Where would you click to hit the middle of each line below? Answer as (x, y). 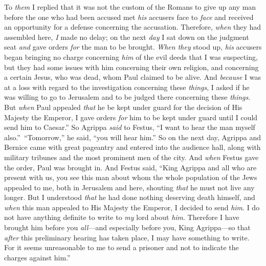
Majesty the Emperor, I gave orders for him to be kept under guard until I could (131, 117)
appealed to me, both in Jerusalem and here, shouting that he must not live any (129, 187)
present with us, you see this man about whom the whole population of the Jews (131, 177)
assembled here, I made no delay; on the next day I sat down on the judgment (127, 37)
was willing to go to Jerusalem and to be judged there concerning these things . (127, 97)
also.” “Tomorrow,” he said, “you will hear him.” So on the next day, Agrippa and (132, 137)
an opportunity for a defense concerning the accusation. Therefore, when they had (133, 27)
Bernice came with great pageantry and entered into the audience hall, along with (132, 147)
